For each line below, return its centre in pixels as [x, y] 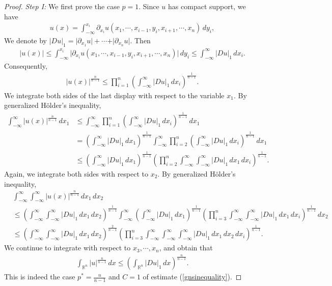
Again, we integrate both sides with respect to [76, 173]
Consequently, [26, 65]
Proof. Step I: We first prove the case [62, 6]
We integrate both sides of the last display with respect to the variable [114, 95]
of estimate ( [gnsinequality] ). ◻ [192, 277]
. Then [140, 40]
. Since [149, 6]
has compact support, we [207, 6]
